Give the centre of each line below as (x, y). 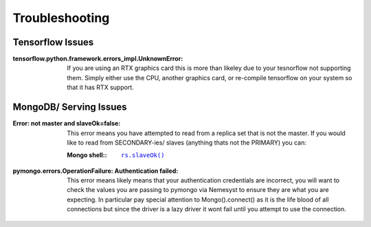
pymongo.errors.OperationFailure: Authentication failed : (95, 171)
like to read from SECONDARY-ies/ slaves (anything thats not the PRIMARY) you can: (187, 142)
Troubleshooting (61, 18)
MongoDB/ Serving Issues (70, 107)
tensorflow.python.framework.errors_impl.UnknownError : (98, 59)
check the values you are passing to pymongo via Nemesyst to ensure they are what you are (198, 190)
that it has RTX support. (100, 87)
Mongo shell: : (87, 155)
